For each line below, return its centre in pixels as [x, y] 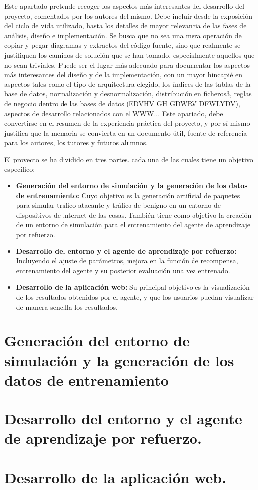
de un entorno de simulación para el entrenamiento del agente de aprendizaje [133, 224]
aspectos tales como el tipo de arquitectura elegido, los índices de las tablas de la [128, 84]
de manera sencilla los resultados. [67, 306]
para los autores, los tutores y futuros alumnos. [76, 142]
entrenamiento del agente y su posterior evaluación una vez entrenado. [123, 270]
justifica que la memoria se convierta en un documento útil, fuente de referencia [126, 132]
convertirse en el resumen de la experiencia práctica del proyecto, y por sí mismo [127, 123]
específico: [20, 169]
